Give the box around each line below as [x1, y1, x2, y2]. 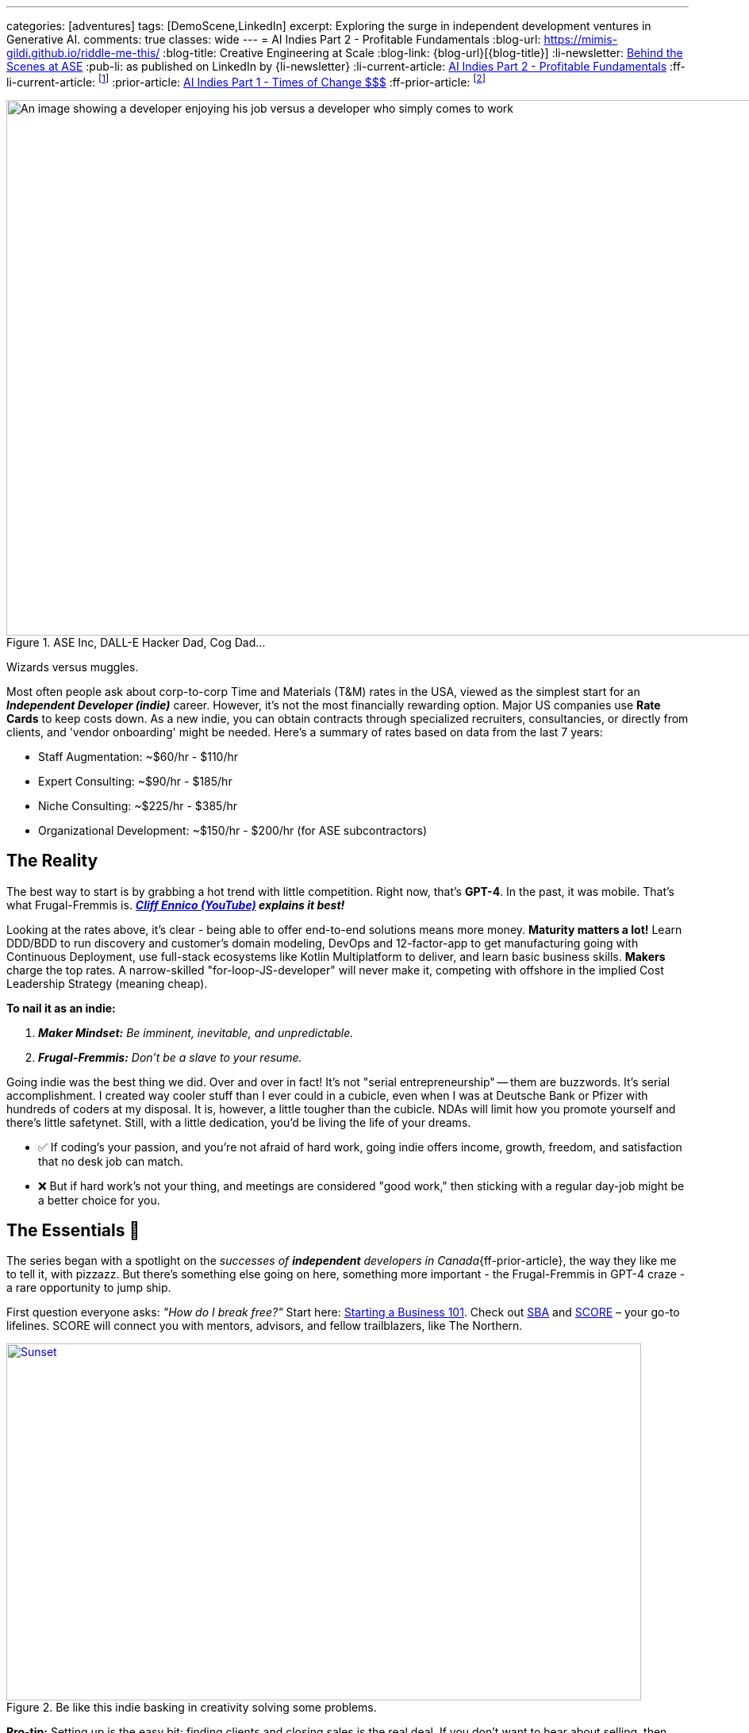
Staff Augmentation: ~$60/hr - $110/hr [38, 749, 239, 763]
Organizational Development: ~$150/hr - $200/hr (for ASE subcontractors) [38, 823, 428, 837]
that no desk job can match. [38, 1154, 183, 1168]
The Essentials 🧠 [6, 1220, 140, 1240]
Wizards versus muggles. [6, 659, 139, 674]
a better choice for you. [38, 1193, 160, 1207]
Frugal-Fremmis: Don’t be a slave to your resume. [38, 1050, 302, 1064]
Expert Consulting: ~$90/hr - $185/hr [38, 774, 232, 788]
